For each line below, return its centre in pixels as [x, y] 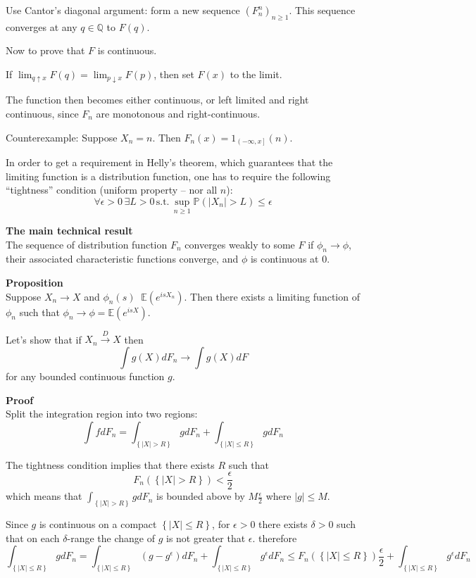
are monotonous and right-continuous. [178, 113]
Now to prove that [45, 50]
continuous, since [42, 113]
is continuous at [284, 259]
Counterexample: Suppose [62, 137]
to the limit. [256, 74]
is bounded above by [201, 496]
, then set [174, 74]
